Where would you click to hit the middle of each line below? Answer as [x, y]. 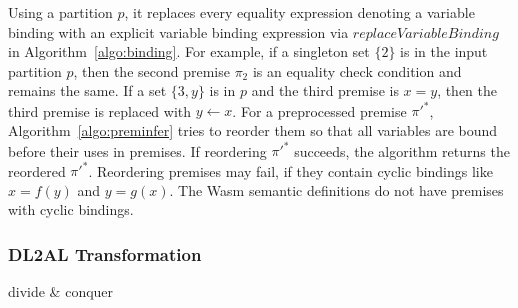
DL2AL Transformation [105, 253]
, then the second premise [151, 70]
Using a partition [60, 12]
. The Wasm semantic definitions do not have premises [336, 189]
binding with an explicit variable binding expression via [178, 31]
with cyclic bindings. [71, 209]
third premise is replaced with [100, 110]
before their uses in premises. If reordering [137, 150]
